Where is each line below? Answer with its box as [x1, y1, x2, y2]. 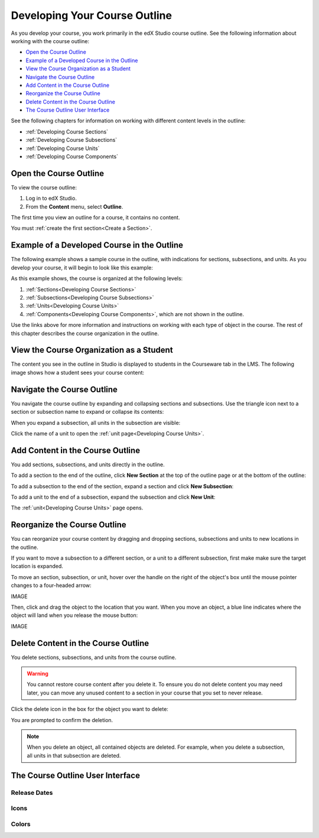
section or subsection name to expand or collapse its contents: [11, 408, 164, 415]
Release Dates [11, 788, 53, 797]
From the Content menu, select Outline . [25, 203, 123, 210]
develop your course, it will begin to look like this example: [11, 264, 154, 271]
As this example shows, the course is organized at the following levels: [11, 275, 183, 282]
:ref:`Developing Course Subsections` [25, 137, 118, 144]
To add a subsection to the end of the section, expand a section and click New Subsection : [11, 482, 233, 490]
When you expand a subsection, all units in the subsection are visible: [11, 419, 181, 426]
